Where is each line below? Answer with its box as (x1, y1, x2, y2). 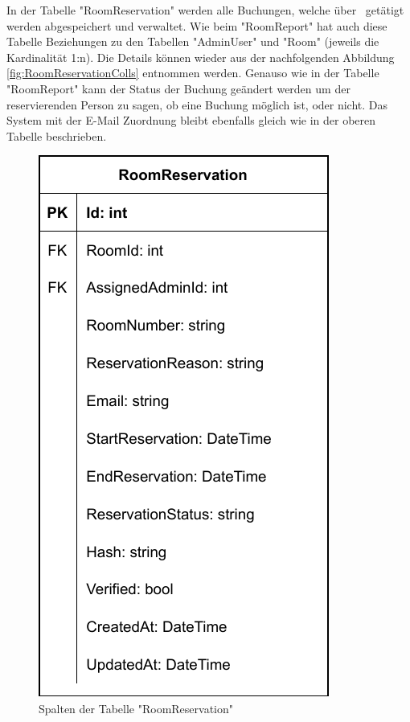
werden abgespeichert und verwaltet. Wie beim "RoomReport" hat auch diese (6, 17, 387, 34)
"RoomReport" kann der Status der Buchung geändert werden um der (6, 80, 351, 96)
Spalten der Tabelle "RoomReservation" (39, 699, 234, 716)
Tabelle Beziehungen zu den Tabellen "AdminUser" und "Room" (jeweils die (6, 33, 379, 50)
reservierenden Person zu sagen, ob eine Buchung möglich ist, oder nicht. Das (6, 96, 388, 113)
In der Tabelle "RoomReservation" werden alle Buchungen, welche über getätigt (6, 2, 404, 18)
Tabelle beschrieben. (6, 127, 107, 144)
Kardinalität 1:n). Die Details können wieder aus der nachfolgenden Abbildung (6, 48, 395, 65)
